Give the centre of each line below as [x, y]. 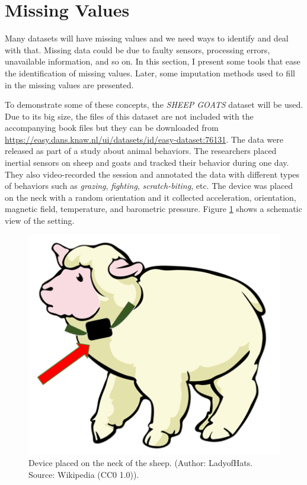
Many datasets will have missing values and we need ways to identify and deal [147, 38]
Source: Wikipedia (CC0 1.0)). [84, 474]
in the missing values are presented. [69, 84]
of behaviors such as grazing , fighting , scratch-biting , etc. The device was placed [149, 186]
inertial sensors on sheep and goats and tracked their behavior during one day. [147, 163]
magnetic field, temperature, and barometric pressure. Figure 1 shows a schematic [153, 209]
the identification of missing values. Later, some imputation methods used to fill [150, 73]
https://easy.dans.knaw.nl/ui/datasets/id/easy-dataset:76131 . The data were [144, 139]
